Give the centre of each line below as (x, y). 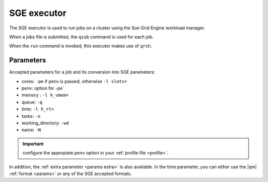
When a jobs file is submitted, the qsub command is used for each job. (81, 37)
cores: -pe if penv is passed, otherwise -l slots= (74, 81)
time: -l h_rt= (38, 109)
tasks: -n (31, 116)
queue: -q (32, 102)
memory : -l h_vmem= (45, 95)
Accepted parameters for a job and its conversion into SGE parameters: (82, 72)
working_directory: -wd (45, 123)
